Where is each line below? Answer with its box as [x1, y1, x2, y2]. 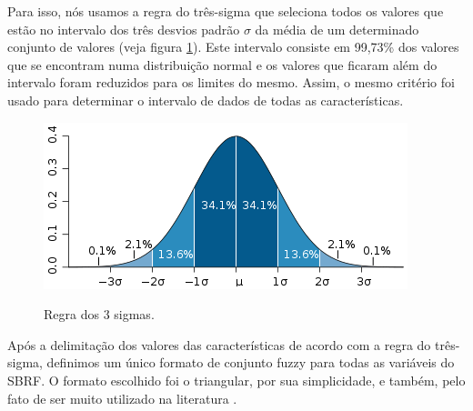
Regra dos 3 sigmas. [44, 305, 155, 324]
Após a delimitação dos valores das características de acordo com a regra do [7, 335, 431, 354]
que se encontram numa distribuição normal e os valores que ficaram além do [7, 55, 438, 74]
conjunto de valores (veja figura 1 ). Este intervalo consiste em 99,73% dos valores [7, 37, 459, 56]
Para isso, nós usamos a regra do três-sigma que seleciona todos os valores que [7, 2, 444, 20]
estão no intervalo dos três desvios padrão [7, 19, 240, 38]
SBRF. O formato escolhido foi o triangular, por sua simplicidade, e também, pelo [7, 370, 466, 389]
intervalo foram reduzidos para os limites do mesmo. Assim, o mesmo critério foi [7, 73, 455, 92]
